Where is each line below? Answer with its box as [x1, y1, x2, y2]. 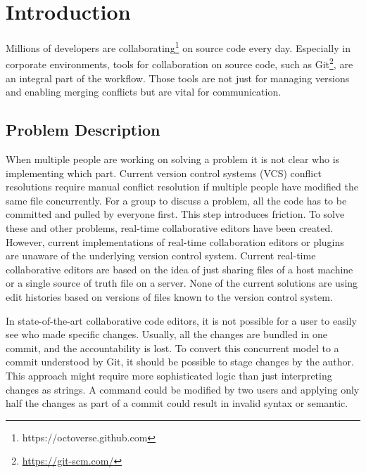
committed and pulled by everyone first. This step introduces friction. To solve [6, 207, 345, 221]
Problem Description [6, 119, 160, 141]
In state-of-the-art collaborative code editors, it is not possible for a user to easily [6, 313, 357, 328]
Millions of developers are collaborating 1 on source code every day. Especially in [6, 39, 351, 55]
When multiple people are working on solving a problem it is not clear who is [6, 152, 340, 167]
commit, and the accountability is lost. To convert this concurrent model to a [6, 340, 339, 355]
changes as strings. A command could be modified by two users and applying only [6, 382, 360, 396]
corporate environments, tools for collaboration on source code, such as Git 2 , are [6, 55, 353, 72]
